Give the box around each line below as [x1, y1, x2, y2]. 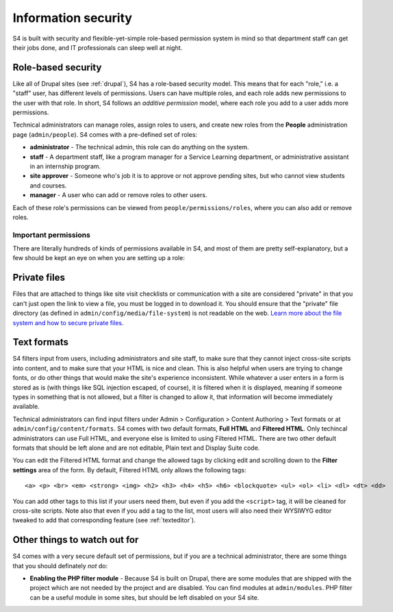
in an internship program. [29, 162, 101, 170]
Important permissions [12, 230, 90, 240]
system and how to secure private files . [12, 318, 124, 327]
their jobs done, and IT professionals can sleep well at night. [12, 43, 183, 51]
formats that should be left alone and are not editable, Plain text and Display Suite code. [12, 444, 260, 452]
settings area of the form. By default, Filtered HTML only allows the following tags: [12, 466, 246, 474]
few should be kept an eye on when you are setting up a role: [12, 254, 185, 262]
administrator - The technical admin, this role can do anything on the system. [29, 143, 249, 151]
